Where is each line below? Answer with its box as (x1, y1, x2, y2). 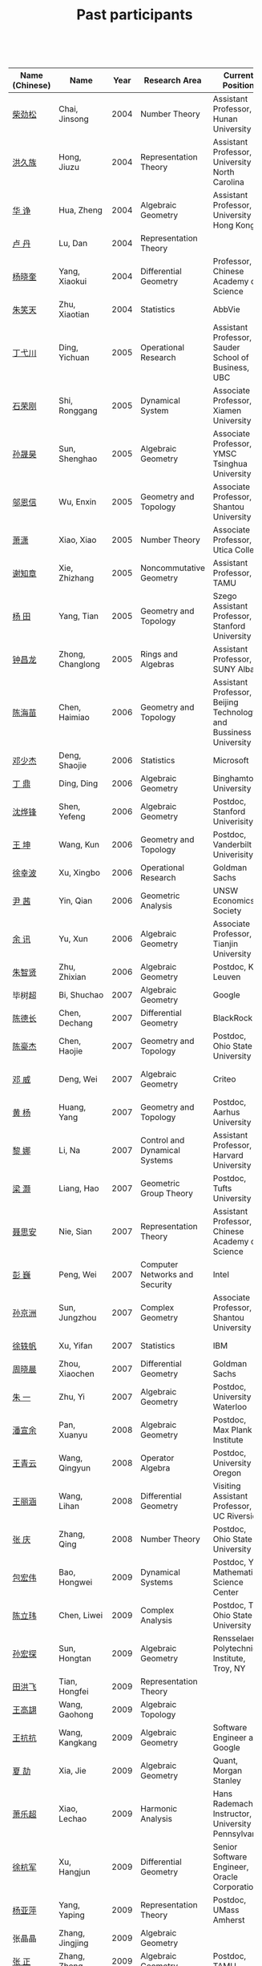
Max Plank (212, 1425, 252, 1436)
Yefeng (58, 811, 86, 823)
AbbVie (212, 304, 240, 315)
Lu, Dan (58, 238, 88, 249)
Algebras (139, 659, 175, 670)
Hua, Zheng (58, 204, 103, 216)
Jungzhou (58, 1313, 97, 1324)
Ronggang (58, 405, 98, 416)
